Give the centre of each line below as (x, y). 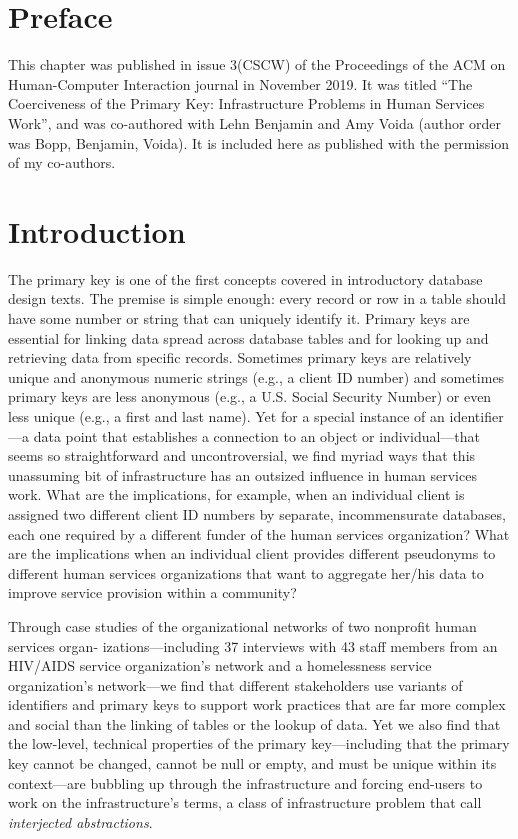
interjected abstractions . (80, 821)
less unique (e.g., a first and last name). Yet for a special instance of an (226, 415)
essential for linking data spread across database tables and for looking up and (248, 337)
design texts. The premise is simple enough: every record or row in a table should (257, 298)
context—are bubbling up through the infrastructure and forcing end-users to (245, 782)
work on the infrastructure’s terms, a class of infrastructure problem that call (245, 802)
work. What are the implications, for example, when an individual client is (236, 494)
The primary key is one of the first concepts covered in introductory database (245, 278)
